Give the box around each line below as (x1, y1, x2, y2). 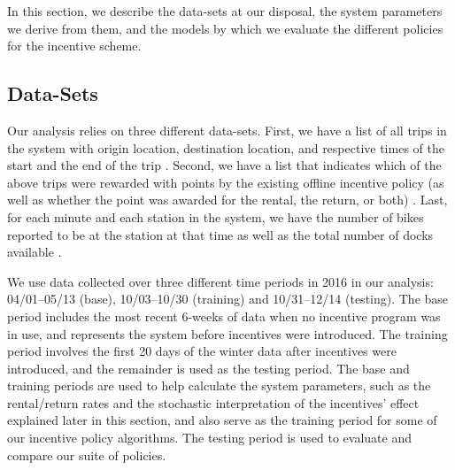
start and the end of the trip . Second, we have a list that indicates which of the (7, 156, 442, 174)
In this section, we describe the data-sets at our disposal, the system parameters (7, 2, 443, 19)
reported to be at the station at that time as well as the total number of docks (7, 225, 434, 243)
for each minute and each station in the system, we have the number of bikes (7, 207, 424, 226)
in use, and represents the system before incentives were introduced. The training (7, 324, 448, 343)
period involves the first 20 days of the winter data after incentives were (7, 342, 397, 360)
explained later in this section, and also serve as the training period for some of (7, 411, 437, 429)
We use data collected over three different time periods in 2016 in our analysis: (7, 272, 434, 290)
